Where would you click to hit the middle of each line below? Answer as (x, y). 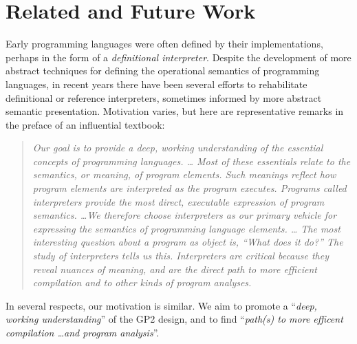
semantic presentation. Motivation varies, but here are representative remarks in (175, 111)
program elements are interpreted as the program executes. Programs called (190, 188)
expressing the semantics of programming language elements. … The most (186, 228)
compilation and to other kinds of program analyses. (142, 282)
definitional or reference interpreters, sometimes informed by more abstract (164, 97)
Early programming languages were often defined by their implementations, (164, 44)
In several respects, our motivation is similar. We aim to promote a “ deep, (161, 305)
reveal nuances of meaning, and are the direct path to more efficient (175, 269)
